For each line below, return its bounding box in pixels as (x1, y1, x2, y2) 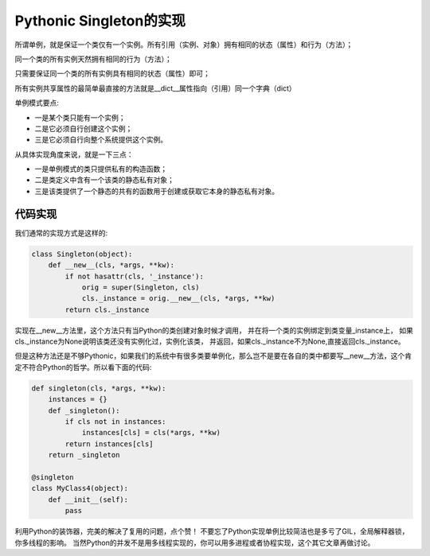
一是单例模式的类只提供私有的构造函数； (34, 164, 167, 174)
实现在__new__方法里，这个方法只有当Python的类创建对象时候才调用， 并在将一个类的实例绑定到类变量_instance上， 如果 (14, 325, 413, 335)
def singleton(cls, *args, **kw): (31, 383, 166, 393)
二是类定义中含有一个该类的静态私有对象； (34, 175, 174, 185)
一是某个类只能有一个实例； (34, 112, 126, 122)
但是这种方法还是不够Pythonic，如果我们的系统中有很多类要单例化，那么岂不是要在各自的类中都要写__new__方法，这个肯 (14, 351, 412, 361)
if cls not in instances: (64, 418, 166, 426)
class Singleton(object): (31, 249, 133, 259)
